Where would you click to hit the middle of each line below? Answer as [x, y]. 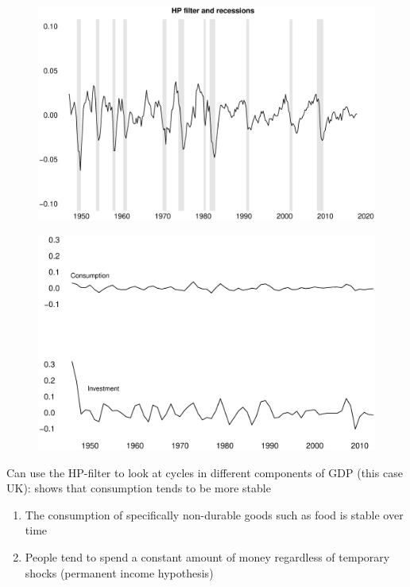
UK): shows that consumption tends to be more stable [139, 488]
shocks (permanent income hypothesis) [119, 572]
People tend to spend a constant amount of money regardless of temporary [207, 557]
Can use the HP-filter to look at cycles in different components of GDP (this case [205, 472]
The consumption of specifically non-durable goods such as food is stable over [214, 514]
